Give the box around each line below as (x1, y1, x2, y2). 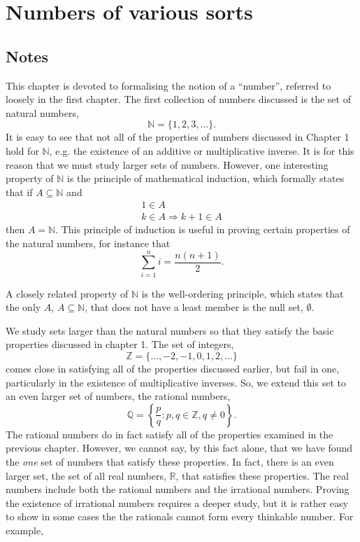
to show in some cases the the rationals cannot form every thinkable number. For (6, 509, 354, 524)
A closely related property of (6, 286, 129, 300)
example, (6, 523, 44, 538)
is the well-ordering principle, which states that (141, 286, 344, 300)
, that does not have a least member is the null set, (85, 300, 303, 314)
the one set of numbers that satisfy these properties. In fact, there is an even (6, 454, 334, 469)
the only (6, 300, 41, 314)
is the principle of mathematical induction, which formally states (66, 171, 345, 186)
